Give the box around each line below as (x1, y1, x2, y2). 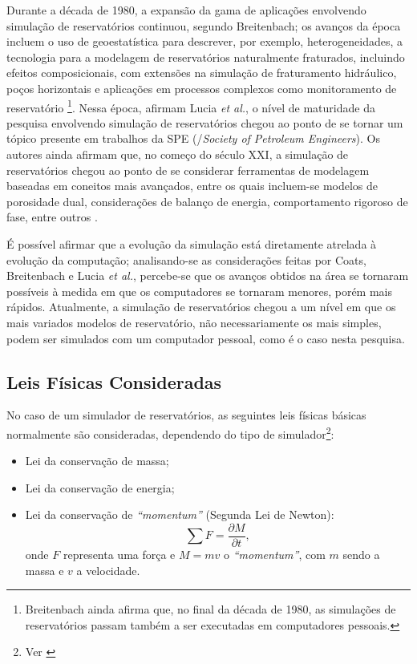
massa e (25, 561, 64, 578)
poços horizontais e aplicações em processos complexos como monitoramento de (6, 79, 397, 96)
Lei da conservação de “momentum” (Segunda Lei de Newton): (25, 506, 334, 523)
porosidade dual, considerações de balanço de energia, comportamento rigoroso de (6, 192, 408, 209)
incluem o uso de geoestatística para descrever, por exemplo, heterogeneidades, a (6, 33, 403, 50)
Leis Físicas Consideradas (6, 369, 222, 394)
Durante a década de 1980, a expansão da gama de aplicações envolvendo (6, 2, 366, 18)
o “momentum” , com (224, 546, 326, 563)
